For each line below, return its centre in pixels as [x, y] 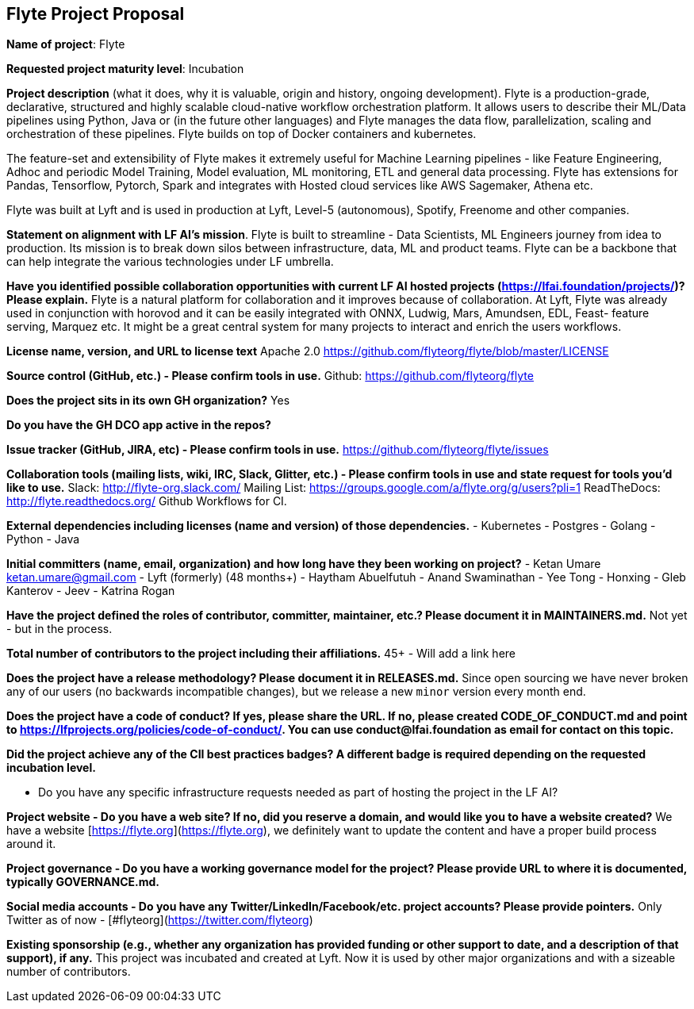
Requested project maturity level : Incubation [125, 69]
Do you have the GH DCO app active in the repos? [139, 425]
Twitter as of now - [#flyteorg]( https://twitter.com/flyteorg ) [160, 920]
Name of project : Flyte [66, 44]
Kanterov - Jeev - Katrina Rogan [91, 591]
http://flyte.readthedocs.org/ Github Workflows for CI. [147, 501]
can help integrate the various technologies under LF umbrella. [170, 262]
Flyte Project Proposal [96, 14]
